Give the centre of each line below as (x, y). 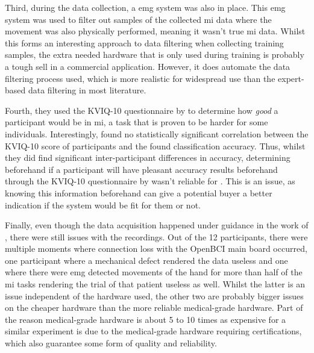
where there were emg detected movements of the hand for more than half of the (154, 272)
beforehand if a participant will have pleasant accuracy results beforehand (141, 169)
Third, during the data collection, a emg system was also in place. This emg (145, 7)
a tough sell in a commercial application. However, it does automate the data (148, 66)
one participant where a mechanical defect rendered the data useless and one (146, 260)
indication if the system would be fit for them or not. (103, 205)
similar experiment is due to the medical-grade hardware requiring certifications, (153, 331)
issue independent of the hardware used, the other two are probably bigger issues (154, 295)
